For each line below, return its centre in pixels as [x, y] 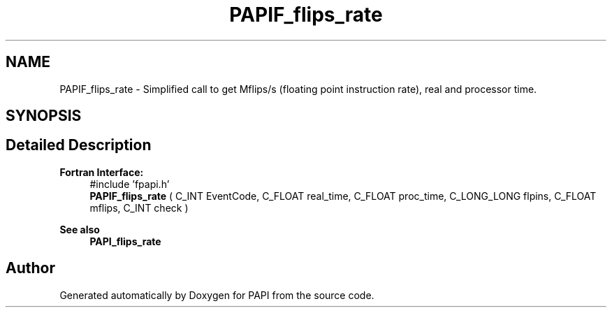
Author [30, 268]
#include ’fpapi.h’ [130, 184]
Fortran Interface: [102, 172]
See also [80, 229]
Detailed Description [79, 145]
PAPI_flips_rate [125, 241]
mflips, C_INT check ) [139, 208]
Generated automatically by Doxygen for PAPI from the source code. [217, 295]
